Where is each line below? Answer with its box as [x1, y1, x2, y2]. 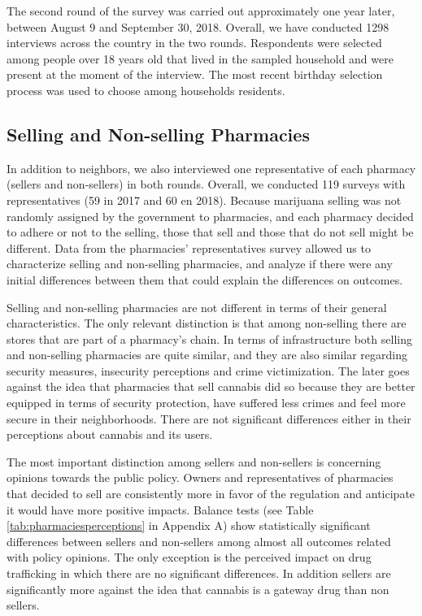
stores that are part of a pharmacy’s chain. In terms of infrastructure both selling [7, 330, 412, 347]
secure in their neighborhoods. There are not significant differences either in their [7, 410, 411, 427]
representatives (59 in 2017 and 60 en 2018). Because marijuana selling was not [7, 191, 402, 208]
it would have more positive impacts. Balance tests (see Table [7, 501, 314, 518]
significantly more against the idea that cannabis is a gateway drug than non [7, 580, 389, 597]
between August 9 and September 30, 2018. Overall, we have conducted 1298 [7, 18, 389, 35]
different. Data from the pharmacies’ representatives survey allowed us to [7, 239, 371, 256]
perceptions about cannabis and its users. [7, 426, 213, 443]
